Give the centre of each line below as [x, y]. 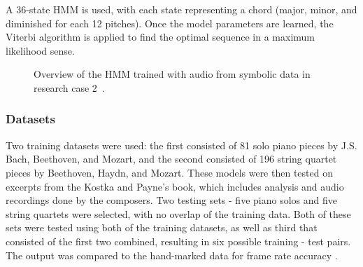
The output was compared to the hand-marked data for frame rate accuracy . [172, 255]
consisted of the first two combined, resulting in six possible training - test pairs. [178, 241]
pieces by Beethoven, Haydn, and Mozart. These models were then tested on [169, 172]
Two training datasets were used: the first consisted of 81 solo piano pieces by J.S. [181, 145]
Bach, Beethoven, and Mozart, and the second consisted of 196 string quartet [171, 159]
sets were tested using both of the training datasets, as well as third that [162, 227]
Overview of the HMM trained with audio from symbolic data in [172, 74]
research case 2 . [69, 87]
